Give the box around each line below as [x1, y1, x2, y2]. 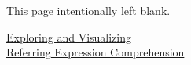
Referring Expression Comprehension [6, 44, 185, 60]
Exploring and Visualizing [6, 28, 132, 45]
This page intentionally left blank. [6, 2, 171, 18]
